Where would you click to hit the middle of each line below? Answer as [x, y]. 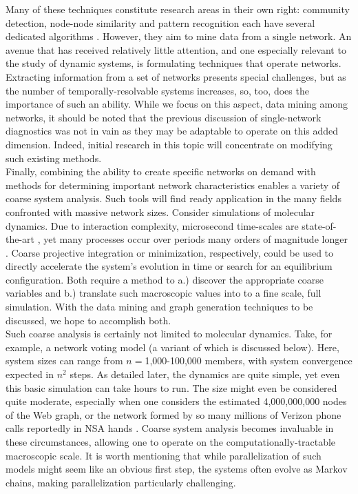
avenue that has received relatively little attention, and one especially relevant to [176, 49]
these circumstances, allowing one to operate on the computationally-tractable [171, 442]
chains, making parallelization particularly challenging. [121, 482]
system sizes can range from [64, 360]
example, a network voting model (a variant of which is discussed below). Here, [172, 347]
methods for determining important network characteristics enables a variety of [173, 185]
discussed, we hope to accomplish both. [88, 320]
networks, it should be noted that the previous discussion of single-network [164, 117]
